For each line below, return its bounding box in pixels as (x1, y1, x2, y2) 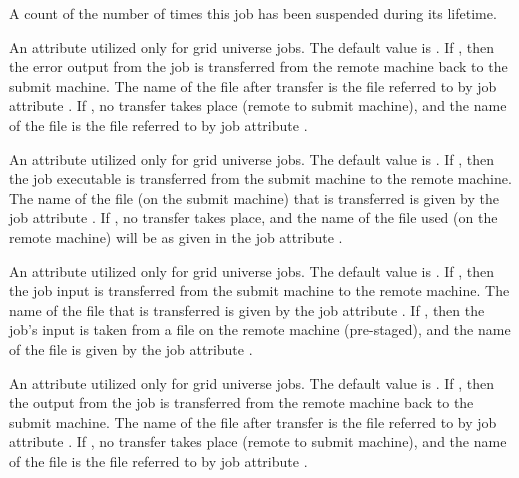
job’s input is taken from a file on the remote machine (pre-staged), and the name (9, 319, 511, 340)
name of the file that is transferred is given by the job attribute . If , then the (9, 299, 485, 320)
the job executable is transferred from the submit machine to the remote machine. (9, 168, 512, 189)
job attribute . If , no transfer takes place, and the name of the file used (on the (9, 207, 498, 228)
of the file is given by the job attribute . (9, 338, 253, 359)
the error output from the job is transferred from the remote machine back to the (9, 56, 508, 77)
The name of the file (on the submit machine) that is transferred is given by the (9, 187, 500, 208)
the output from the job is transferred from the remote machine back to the (9, 392, 474, 413)
